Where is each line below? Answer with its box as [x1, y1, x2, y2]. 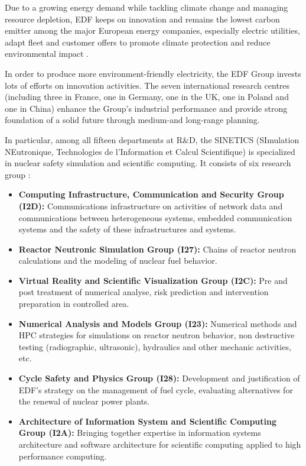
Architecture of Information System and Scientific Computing [18, 415, 277, 427]
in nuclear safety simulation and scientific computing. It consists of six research [5, 157, 291, 169]
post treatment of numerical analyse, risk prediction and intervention [18, 286, 269, 298]
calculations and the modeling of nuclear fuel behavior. [18, 254, 217, 267]
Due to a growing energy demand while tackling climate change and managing [5, 1, 288, 13]
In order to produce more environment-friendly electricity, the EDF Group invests [5, 67, 301, 79]
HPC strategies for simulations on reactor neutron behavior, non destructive [18, 329, 295, 341]
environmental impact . [5, 47, 89, 60]
